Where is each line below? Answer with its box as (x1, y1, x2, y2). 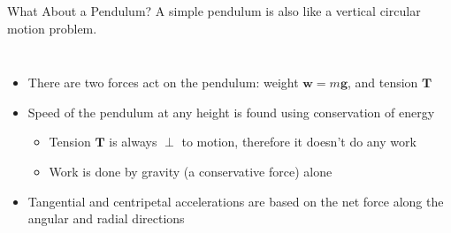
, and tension (347, 73, 418, 92)
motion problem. (7, 19, 97, 37)
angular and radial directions (27, 209, 185, 228)
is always (109, 132, 157, 151)
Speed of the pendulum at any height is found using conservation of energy (27, 102, 435, 121)
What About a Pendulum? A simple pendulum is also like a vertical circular (7, 2, 421, 19)
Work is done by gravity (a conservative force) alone (49, 162, 333, 180)
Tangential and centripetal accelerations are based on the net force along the (27, 192, 444, 210)
